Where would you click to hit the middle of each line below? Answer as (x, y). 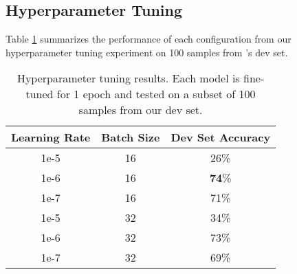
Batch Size (131, 137)
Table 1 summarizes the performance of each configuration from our (148, 39)
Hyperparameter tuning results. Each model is (128, 78)
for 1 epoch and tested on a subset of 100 (156, 94)
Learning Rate (51, 137)
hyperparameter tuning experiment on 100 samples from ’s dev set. (147, 52)
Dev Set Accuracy (221, 137)
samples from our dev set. (141, 110)
